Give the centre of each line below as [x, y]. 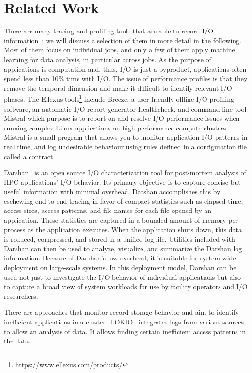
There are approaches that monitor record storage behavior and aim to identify [122, 312]
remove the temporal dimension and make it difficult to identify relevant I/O [118, 88]
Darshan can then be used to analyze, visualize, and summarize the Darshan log [123, 248]
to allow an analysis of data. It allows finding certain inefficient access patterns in [125, 331]
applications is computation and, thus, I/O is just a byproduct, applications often [125, 69]
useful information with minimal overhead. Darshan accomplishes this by [112, 191]
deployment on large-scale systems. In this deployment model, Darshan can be [120, 268]
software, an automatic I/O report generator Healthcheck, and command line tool [125, 108]
